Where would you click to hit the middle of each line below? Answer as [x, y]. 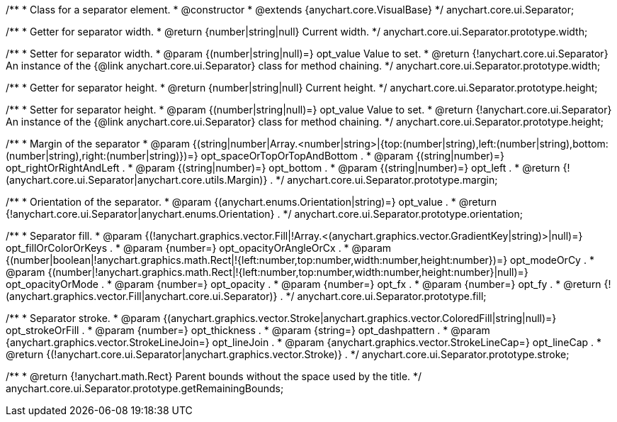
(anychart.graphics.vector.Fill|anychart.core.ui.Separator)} [142, 296]
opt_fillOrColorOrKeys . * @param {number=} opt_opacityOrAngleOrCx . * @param [199, 248]
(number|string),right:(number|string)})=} [102, 156]
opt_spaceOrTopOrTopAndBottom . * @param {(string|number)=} [352, 156]
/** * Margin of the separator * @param [98, 144]
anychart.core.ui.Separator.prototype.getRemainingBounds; [145, 388]
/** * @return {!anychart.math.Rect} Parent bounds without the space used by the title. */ [214, 376]
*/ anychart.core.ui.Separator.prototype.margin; [387, 180]
